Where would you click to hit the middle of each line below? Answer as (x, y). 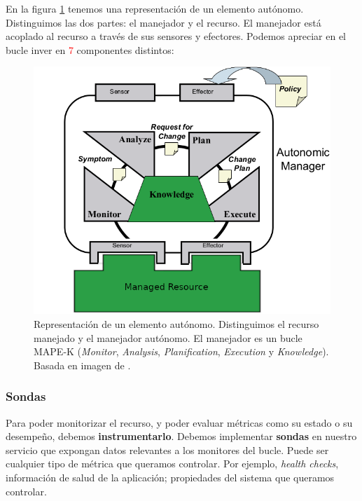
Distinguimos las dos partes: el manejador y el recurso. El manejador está (163, 22)
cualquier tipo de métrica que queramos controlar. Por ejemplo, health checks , (172, 464)
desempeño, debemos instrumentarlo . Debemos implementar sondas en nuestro (181, 436)
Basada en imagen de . (82, 365)
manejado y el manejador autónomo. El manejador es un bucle (168, 337)
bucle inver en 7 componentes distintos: (90, 49)
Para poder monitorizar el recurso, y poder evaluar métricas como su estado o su (179, 422)
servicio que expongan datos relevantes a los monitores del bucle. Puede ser (167, 449)
